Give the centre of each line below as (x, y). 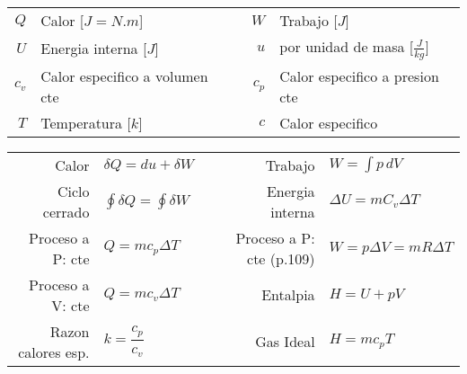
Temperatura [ (86, 122)
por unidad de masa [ (347, 46)
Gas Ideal (285, 342)
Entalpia (288, 295)
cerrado (66, 211)
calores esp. (54, 352)
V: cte (70, 305)
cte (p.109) (281, 258)
